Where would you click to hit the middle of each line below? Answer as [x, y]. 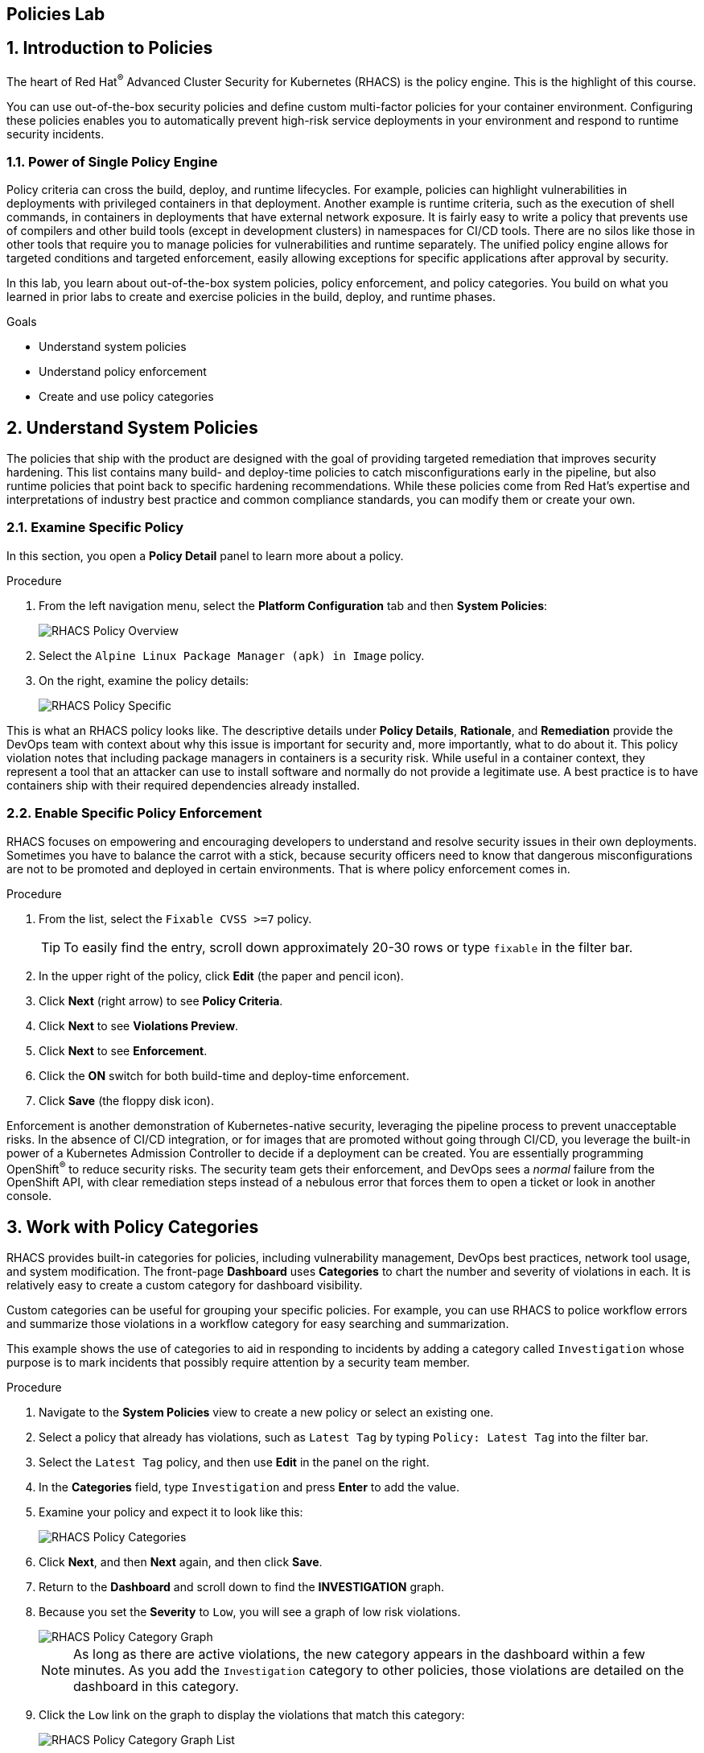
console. [29, 1196]
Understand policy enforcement [123, 372]
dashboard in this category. [156, 1687]
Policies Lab [56, 14]
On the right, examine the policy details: [144, 680]
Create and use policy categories [126, 397]
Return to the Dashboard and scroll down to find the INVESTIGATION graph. [241, 1587]
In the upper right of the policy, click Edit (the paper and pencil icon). [221, 975]
